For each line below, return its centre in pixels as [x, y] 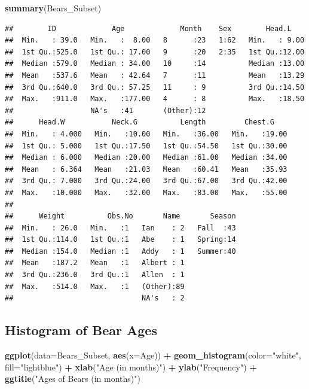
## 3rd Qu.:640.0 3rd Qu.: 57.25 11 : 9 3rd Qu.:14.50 [155, 87]
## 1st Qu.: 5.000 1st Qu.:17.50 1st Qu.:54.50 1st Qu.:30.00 [146, 146]
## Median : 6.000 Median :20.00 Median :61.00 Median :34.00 [146, 158]
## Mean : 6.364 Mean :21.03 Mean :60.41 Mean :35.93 [146, 169]
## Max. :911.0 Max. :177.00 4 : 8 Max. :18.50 [155, 99]
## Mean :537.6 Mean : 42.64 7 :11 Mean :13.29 [155, 75]
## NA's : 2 [95, 298]
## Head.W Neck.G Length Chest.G [140, 122]
